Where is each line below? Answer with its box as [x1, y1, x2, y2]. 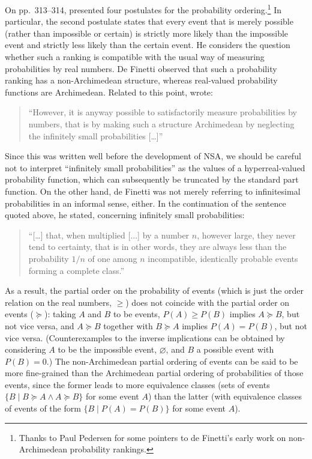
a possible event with [196, 343, 274, 356]
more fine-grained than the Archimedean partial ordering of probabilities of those [5, 366, 304, 379]
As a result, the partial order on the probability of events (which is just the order [5, 284, 304, 297]
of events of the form [5, 402, 81, 415]
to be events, [113, 308, 160, 320]
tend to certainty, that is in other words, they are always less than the [28, 240, 287, 253]
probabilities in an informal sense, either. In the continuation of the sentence [5, 196, 286, 209]
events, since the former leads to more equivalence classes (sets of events [5, 378, 270, 391]
